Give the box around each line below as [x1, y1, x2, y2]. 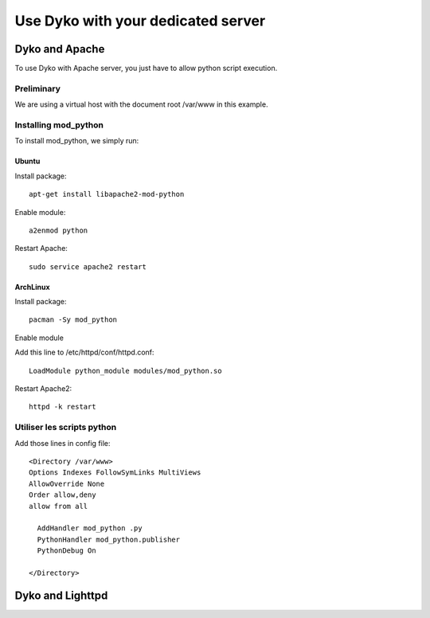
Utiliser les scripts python [14, 422, 117, 433]
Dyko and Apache [14, 42, 105, 56]
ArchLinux [14, 282, 51, 291]
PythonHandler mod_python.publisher [37, 534, 181, 544]
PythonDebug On [37, 546, 96, 555]
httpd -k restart [29, 402, 96, 412]
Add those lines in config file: [14, 438, 111, 448]
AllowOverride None [29, 479, 105, 488]
